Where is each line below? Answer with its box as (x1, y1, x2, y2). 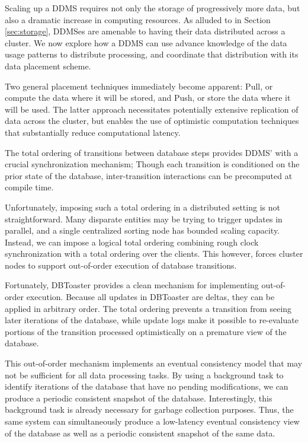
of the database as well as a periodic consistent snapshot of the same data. (5, 426, 275, 439)
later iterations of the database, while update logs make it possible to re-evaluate (5, 314, 299, 326)
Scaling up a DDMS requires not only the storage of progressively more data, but (5, 2, 300, 14)
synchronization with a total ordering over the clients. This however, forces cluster (5, 247, 303, 260)
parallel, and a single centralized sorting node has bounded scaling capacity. (5, 224, 280, 237)
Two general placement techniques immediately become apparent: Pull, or (5, 79, 273, 92)
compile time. (5, 181, 54, 193)
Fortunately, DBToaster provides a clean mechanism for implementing (5, 279, 259, 291)
